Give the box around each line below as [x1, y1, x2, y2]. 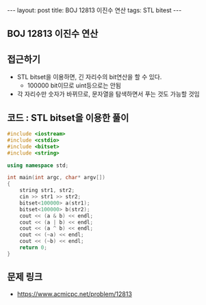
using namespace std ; [7, 162, 69, 169]
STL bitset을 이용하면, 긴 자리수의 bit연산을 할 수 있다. [16, 73, 162, 81]
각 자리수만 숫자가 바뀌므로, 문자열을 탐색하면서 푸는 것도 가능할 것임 [16, 90, 200, 98]
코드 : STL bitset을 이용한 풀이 [7, 111, 129, 124]
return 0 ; [19, 244, 48, 251]
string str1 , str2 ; [19, 187, 75, 194]
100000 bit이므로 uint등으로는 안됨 [27, 81, 122, 90]
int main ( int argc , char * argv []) [7, 174, 106, 181]
